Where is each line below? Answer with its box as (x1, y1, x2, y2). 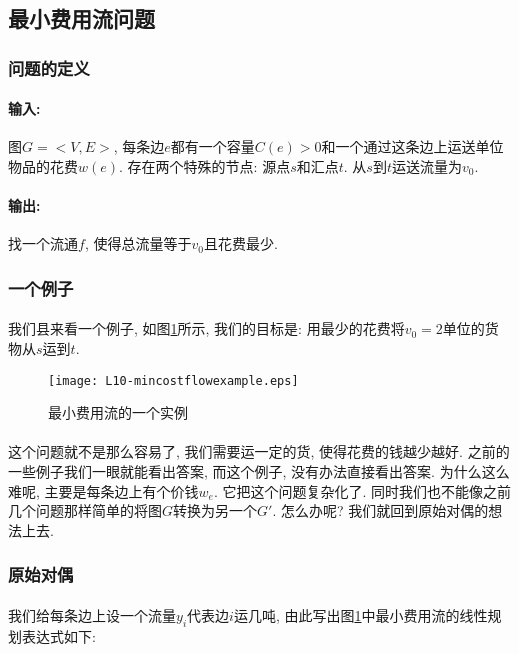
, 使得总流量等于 (84, 233, 192, 254)
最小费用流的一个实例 (48, 402, 188, 423)
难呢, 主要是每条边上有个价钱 (8, 480, 199, 501)
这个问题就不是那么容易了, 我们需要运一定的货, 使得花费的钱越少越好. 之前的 (8, 441, 510, 462)
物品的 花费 (8, 156, 78, 177)
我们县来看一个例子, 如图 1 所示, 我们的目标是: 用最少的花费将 (8, 318, 405, 339)
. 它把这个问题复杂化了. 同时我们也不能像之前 (213, 480, 512, 501)
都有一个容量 (170, 136, 255, 157)
